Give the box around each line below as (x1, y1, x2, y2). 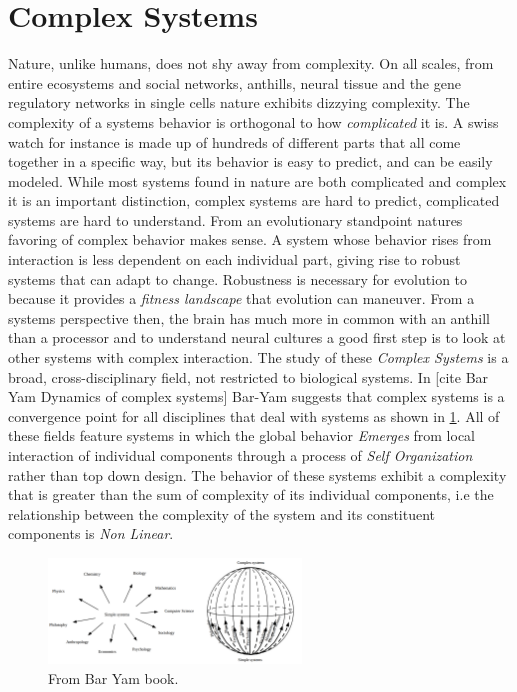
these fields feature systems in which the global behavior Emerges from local (8, 425, 476, 446)
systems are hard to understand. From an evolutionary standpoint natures (8, 209, 463, 230)
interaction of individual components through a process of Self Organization (8, 445, 473, 465)
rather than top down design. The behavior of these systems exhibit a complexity (8, 464, 507, 485)
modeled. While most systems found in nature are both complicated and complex (8, 170, 507, 191)
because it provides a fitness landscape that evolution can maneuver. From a (8, 288, 475, 309)
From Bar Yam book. (48, 667, 179, 688)
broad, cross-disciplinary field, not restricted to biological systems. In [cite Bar (8, 366, 489, 387)
